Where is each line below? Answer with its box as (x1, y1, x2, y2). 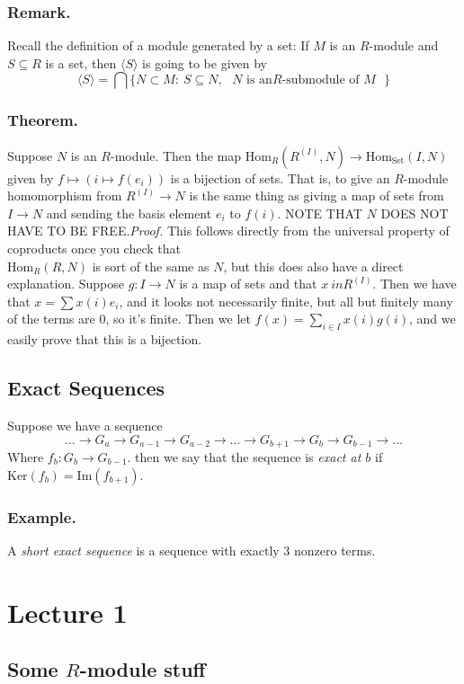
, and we (408, 309, 456, 328)
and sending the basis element (46, 203, 212, 222)
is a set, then (45, 53, 117, 72)
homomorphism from (7, 186, 122, 205)
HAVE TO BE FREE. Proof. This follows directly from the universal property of (7, 221, 450, 240)
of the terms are (7, 309, 95, 328)
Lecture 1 (7, 593, 128, 630)
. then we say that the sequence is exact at (127, 448, 361, 466)
